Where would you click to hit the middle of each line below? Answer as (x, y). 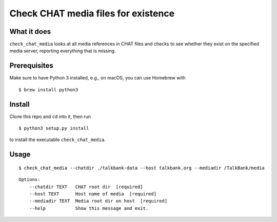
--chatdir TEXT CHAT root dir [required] (86, 187)
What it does (30, 32)
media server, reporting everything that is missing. (63, 51)
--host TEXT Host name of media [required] (93, 194)
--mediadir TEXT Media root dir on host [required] (98, 201)
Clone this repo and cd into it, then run (50, 116)
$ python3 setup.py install (54, 128)
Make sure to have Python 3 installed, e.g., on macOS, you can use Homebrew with (97, 78)
